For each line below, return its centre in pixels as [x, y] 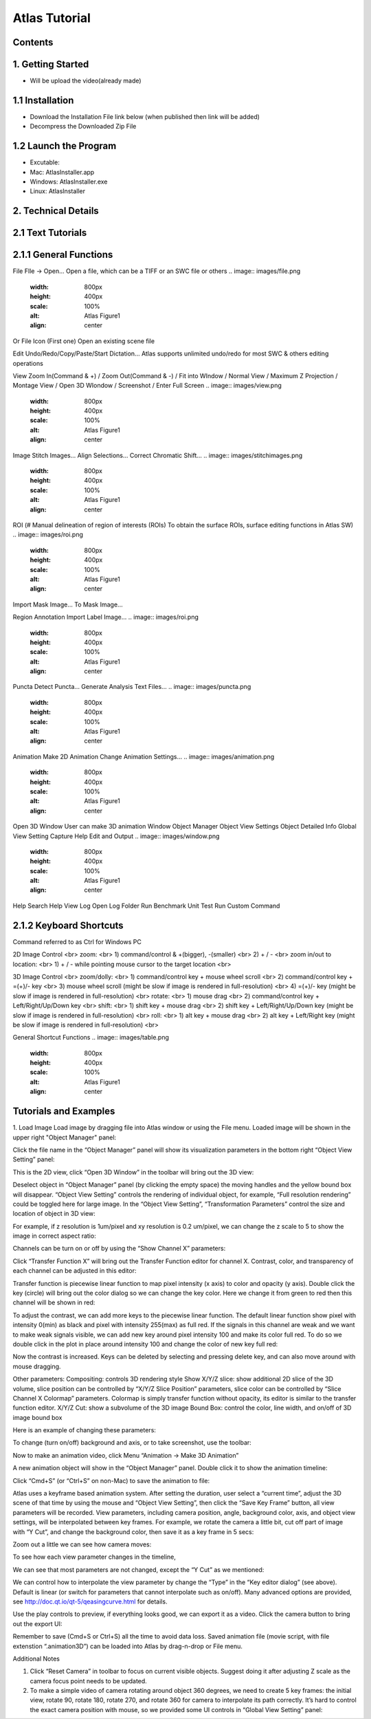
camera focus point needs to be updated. [88, 1680]
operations [28, 363]
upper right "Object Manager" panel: [65, 1137]
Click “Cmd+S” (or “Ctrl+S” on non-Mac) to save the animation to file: [111, 1480]
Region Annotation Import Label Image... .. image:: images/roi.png [105, 617]
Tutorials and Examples [64, 1112]
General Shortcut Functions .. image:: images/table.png [91, 1038]
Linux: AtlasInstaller [58, 191]
